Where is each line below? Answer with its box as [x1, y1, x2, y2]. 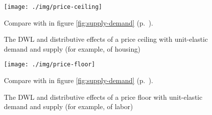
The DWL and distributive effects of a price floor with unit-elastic [4, 91, 203, 102]
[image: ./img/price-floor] [4, 61, 95, 68]
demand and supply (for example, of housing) [4, 43, 141, 54]
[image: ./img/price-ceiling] [4, 3, 102, 10]
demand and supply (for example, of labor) [4, 101, 133, 112]
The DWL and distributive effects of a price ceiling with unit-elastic [4, 34, 208, 44]
